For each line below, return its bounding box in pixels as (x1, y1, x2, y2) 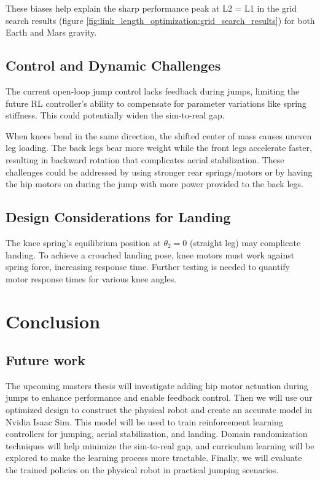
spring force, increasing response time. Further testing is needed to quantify (6, 260, 290, 273)
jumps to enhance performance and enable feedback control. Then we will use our (6, 391, 313, 404)
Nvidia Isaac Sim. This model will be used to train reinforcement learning (6, 415, 283, 428)
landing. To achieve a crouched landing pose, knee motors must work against (6, 248, 295, 261)
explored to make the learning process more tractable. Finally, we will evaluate (6, 451, 302, 464)
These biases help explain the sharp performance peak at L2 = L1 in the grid (6, 2, 297, 14)
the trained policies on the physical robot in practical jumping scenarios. (6, 463, 279, 476)
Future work (6, 350, 86, 370)
